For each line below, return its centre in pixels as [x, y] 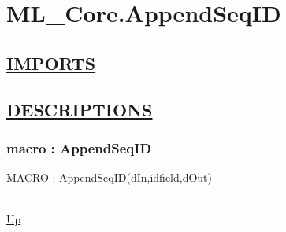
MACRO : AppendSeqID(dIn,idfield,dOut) [110, 177]
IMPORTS [51, 63]
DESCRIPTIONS [80, 109]
